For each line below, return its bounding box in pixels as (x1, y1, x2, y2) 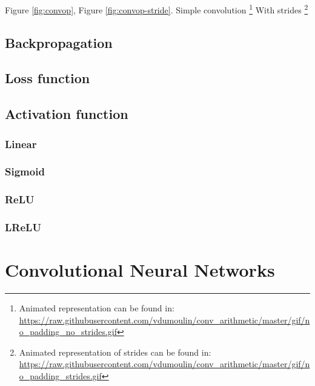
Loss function (5, 69, 90, 87)
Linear (5, 136, 37, 151)
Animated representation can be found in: (19, 302, 174, 314)
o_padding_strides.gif (19, 370, 102, 382)
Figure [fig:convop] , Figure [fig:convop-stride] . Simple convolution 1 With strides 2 (5, 2, 308, 16)
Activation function (5, 104, 128, 123)
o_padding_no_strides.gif (19, 325, 118, 338)
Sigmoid (5, 164, 45, 179)
